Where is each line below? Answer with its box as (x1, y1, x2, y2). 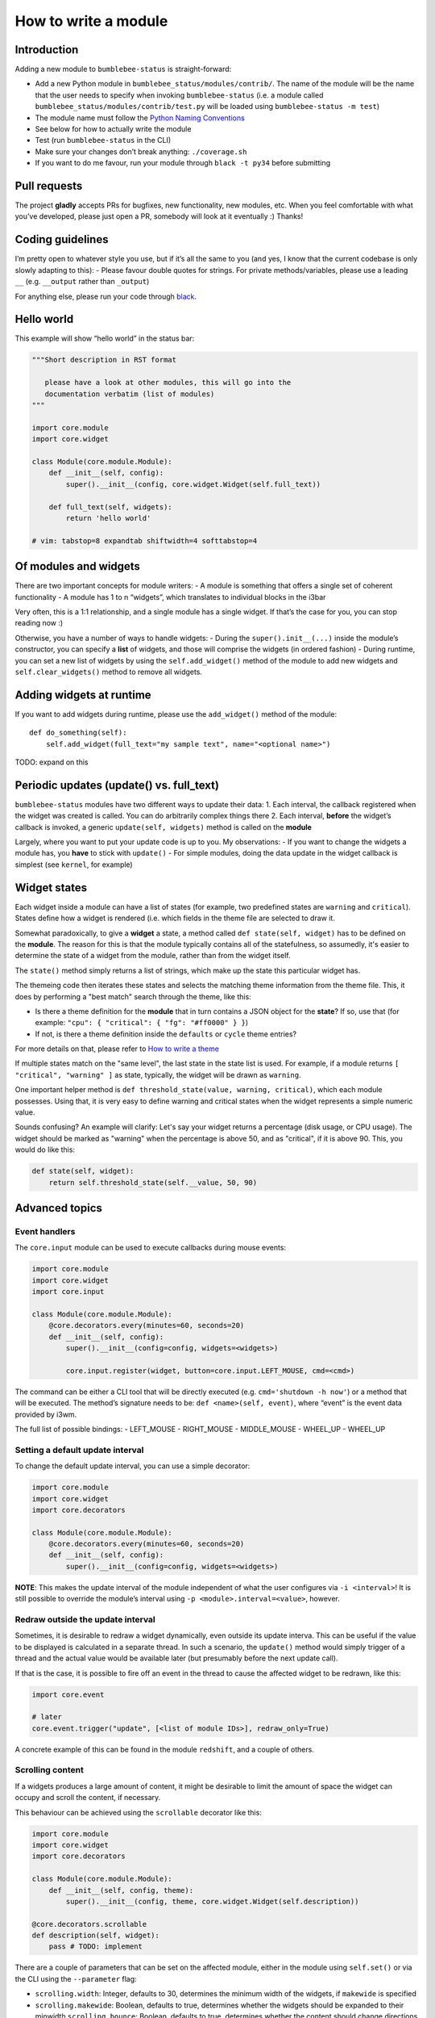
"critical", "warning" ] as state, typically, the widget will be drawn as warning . (14, 1070, 301, 1079)
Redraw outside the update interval (14, 1614, 156, 1625)
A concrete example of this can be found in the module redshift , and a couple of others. (14, 1744, 314, 1754)
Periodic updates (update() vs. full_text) (14, 778, 219, 792)
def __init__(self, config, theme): (48, 1886, 193, 1894)
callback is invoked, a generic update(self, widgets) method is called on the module (14, 822, 312, 831)
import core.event (31, 1689, 105, 1699)
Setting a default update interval (14, 1444, 144, 1455)
